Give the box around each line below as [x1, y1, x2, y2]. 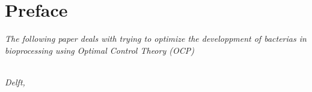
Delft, [5, 75, 25, 88]
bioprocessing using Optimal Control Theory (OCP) [5, 44, 194, 56]
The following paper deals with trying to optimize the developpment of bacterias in [5, 32, 307, 45]
